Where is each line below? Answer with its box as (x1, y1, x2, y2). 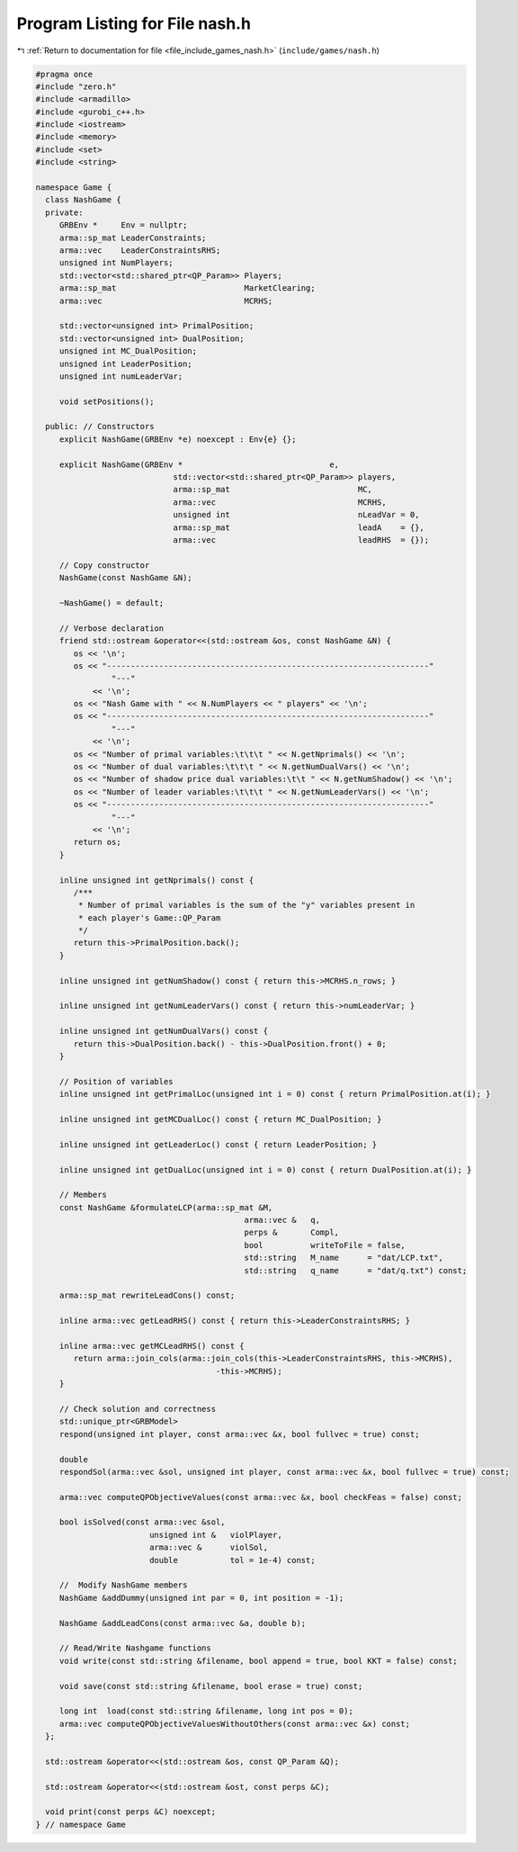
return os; (73, 837, 121, 848)
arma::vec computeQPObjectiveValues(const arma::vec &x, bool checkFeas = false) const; (58, 1492, 463, 1502)
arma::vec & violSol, (148, 1542, 269, 1552)
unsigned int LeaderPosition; (58, 358, 192, 369)
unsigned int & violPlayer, (148, 1530, 282, 1540)
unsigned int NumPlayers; (58, 257, 174, 268)
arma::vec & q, (244, 1215, 321, 1226)
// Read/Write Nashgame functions (58, 1643, 211, 1653)
